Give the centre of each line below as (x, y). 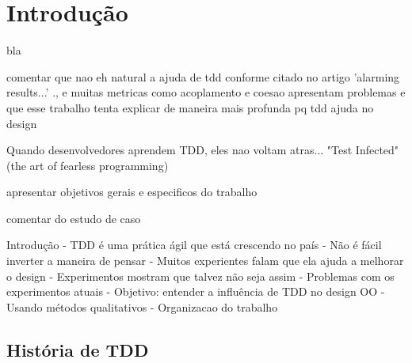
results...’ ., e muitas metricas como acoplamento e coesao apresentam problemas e (206, 92)
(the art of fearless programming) (88, 165)
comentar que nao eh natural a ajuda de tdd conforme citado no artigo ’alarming (203, 76)
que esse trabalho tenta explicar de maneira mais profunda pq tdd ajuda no (190, 107)
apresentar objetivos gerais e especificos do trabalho (132, 192)
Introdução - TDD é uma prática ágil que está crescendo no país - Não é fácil (194, 245)
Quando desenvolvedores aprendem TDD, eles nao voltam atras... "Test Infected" (203, 150)
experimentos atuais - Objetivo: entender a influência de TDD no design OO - (196, 291)
